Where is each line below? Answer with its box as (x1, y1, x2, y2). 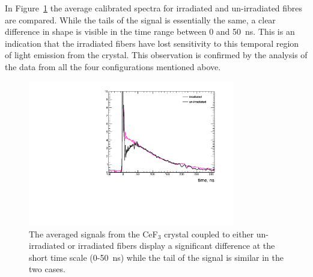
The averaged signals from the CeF (29, 227, 158, 240)
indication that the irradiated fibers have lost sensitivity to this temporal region (5, 37, 299, 49)
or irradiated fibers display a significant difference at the (67, 239, 275, 252)
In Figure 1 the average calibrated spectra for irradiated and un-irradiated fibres (5, 2, 303, 14)
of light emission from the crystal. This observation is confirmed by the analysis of (5, 49, 308, 61)
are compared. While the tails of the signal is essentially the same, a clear (5, 13, 276, 26)
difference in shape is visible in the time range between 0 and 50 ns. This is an (5, 25, 295, 38)
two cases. (29, 263, 65, 275)
